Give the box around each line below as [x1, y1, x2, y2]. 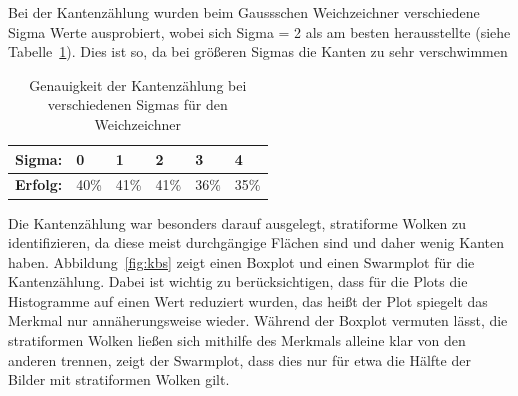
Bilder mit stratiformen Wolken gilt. [8, 369, 230, 390]
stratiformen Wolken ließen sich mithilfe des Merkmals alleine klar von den [8, 330, 466, 351]
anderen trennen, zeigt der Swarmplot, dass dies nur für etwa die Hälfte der [8, 349, 471, 370]
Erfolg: [15, 174, 63, 195]
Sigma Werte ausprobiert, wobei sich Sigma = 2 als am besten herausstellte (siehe [8, 21, 511, 42]
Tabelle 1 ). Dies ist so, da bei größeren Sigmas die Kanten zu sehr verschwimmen [8, 41, 508, 62]
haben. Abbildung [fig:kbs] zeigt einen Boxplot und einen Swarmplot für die [8, 251, 475, 272]
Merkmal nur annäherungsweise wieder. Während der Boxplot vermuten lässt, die [8, 310, 508, 331]
